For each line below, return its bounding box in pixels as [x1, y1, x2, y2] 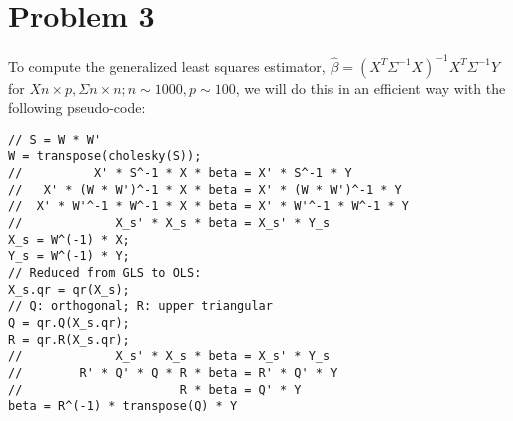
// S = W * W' [8, 132, 102, 147]
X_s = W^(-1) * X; [8, 232, 130, 247]
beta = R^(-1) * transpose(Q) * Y [8, 399, 238, 414]
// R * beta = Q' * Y [8, 382, 302, 397]
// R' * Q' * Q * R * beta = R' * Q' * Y [8, 366, 338, 380]
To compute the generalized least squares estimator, [8, 55, 326, 76]
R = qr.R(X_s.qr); [8, 332, 130, 347]
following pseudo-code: [8, 97, 146, 118]
